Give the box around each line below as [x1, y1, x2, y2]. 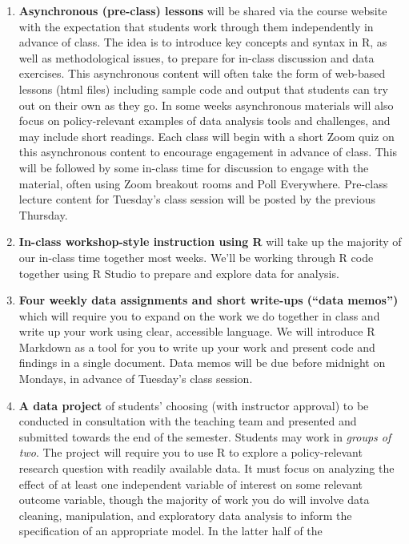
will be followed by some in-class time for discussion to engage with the [18, 159, 369, 175]
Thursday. [18, 206, 68, 223]
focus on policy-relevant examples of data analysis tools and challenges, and [18, 112, 391, 129]
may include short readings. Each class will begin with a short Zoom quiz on [18, 127, 395, 144]
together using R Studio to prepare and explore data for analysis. [18, 264, 339, 281]
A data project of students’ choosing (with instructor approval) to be [18, 397, 369, 413]
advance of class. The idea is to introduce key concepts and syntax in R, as [18, 34, 387, 50]
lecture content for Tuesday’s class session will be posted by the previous [18, 191, 376, 208]
